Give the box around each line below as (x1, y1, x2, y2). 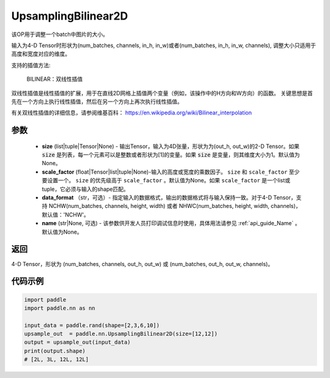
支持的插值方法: (11, 61, 51, 69)
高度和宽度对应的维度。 (11, 50, 70, 57)
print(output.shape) (24, 347, 86, 354)
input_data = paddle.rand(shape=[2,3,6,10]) (24, 322, 160, 328)
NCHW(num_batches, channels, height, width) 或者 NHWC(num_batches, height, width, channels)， (48, 202, 301, 210)
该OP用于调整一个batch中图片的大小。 (11, 31, 108, 38)
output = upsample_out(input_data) (24, 339, 131, 346)
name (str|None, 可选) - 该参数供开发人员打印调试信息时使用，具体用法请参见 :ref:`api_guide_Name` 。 (42, 220, 301, 227)
